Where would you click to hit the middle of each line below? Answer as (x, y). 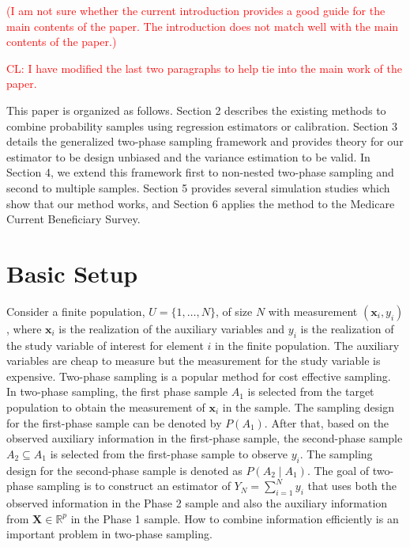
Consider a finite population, (76, 311)
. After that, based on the (327, 422)
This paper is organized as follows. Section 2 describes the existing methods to (196, 110)
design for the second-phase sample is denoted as (124, 470)
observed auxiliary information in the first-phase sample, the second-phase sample (205, 438)
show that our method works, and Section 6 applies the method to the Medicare (201, 203)
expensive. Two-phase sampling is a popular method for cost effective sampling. (199, 376)
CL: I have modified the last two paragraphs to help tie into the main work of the (204, 68)
